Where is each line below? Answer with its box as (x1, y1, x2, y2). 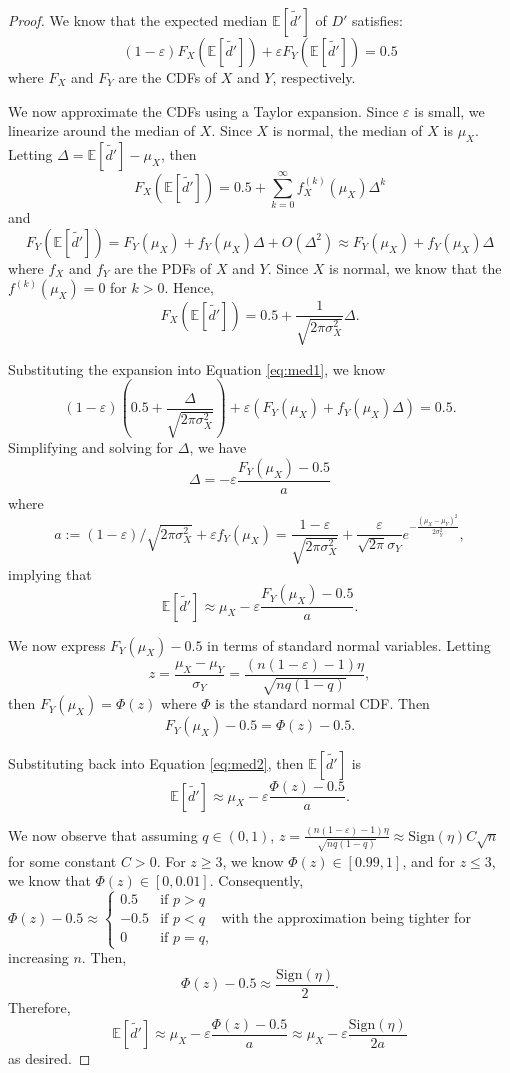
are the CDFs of (118, 67, 217, 87)
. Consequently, (209, 870, 304, 891)
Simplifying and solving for (8, 437, 174, 458)
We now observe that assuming (8, 824, 198, 845)
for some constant (8, 850, 117, 871)
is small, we (414, 100, 485, 121)
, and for (402, 850, 455, 871)
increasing (8, 947, 69, 968)
